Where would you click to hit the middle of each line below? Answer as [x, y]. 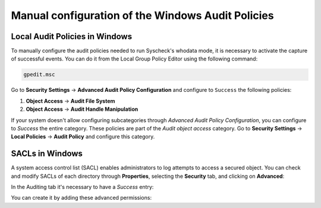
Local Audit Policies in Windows [72, 36]
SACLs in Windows [47, 154]
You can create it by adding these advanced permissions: [81, 198]
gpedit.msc [39, 75]
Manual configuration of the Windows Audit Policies [142, 15]
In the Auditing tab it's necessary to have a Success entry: [82, 187]
